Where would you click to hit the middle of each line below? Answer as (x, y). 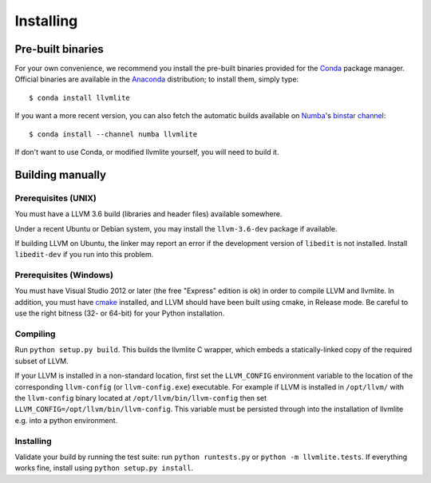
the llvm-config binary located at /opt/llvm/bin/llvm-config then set (141, 398)
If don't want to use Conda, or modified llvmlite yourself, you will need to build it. (147, 152)
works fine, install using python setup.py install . (104, 468)
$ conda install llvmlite (80, 97)
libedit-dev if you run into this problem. (84, 255)
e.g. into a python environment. (66, 420)
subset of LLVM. (42, 361)
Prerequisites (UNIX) (56, 198)
